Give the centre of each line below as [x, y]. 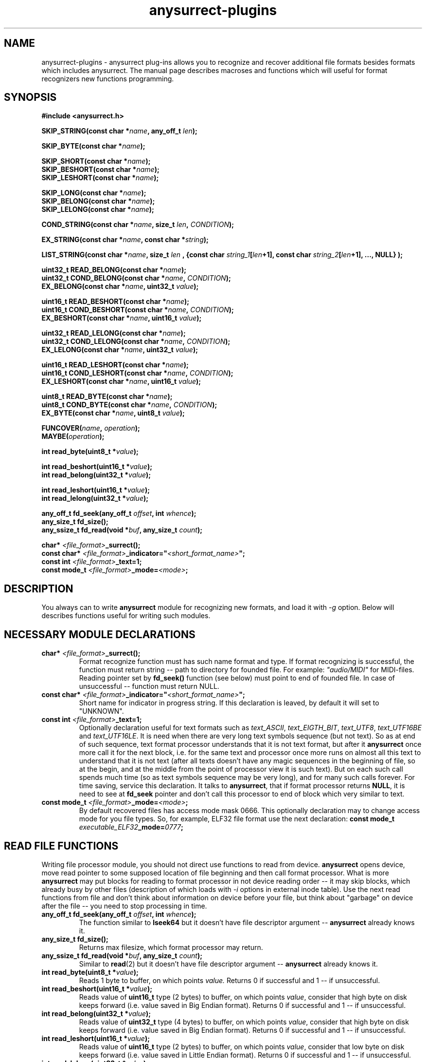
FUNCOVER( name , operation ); [91, 428]
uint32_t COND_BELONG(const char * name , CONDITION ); [136, 278]
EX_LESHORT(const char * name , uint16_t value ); [121, 381]
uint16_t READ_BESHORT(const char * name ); [115, 302]
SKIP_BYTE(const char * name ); [93, 146]
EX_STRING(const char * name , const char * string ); [125, 240]
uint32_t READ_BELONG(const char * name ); [114, 270]
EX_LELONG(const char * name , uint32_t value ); [120, 350]
